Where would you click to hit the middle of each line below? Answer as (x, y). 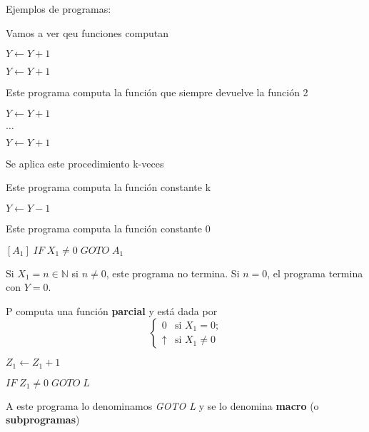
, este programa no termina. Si (173, 273)
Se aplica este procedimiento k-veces (85, 163)
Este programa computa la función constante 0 (108, 228)
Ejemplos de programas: (59, 9)
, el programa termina (315, 273)
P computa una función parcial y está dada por (112, 310)
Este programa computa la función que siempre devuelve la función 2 (157, 92)
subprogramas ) (43, 420)
